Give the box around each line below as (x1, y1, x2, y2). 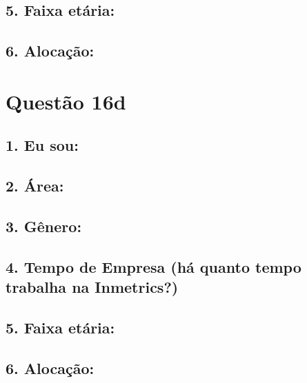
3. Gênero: (6, 215, 82, 236)
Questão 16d (6, 87, 126, 115)
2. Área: (6, 175, 64, 196)
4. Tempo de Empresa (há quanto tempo (6, 256, 301, 277)
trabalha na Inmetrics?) (6, 276, 179, 298)
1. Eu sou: (6, 134, 79, 156)
